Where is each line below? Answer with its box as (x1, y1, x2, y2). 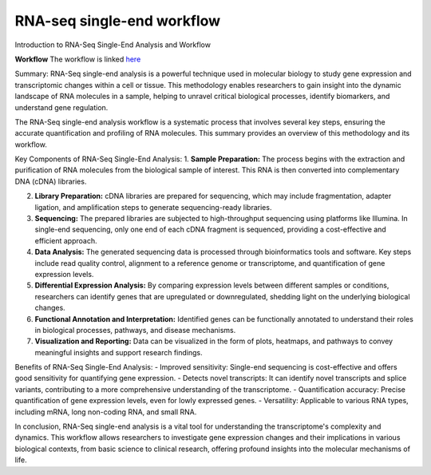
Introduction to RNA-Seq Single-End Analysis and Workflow (14, 40, 212, 49)
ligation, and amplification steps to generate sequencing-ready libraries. (34, 202, 272, 212)
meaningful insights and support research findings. (34, 347, 203, 357)
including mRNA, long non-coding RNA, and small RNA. (14, 407, 197, 417)
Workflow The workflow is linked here (14, 54, 141, 64)
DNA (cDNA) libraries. (14, 176, 87, 186)
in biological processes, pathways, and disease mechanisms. (34, 325, 236, 334)
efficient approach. (34, 236, 97, 245)
